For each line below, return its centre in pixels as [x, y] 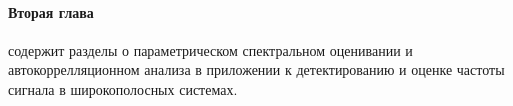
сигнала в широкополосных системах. [123, 88]
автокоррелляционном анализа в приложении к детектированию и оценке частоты [256, 69]
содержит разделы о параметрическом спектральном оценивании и [210, 49]
